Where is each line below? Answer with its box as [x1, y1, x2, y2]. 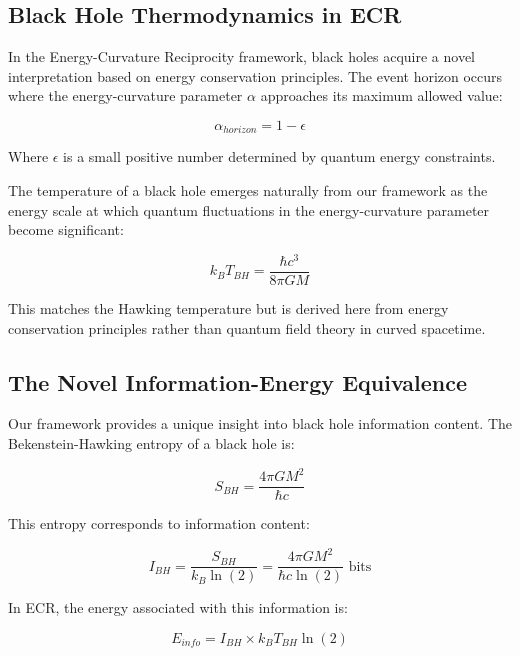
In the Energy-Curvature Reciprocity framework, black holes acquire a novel [8, 46, 476, 67]
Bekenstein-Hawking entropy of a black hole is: [8, 432, 295, 453]
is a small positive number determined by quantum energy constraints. [63, 146, 496, 167]
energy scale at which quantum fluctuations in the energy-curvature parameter [8, 199, 490, 220]
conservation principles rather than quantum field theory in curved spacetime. [8, 317, 486, 338]
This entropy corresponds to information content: [8, 513, 310, 534]
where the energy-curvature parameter [8, 85, 243, 106]
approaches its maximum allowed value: [260, 85, 503, 106]
